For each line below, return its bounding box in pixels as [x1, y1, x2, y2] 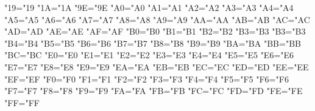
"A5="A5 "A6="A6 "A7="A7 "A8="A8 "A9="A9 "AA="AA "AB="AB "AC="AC [4, 13, 310, 25]
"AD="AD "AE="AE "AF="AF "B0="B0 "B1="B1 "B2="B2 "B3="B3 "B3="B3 [4, 25, 306, 38]
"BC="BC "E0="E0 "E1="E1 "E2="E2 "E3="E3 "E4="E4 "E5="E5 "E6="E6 [4, 49, 294, 61]
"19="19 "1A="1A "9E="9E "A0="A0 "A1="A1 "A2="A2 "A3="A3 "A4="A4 [4, 1, 294, 13]
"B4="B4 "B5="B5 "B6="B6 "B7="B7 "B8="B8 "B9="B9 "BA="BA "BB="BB [4, 36, 301, 49]
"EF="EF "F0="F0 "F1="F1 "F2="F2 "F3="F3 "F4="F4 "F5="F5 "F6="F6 [4, 72, 289, 85]
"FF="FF [4, 96, 40, 109]
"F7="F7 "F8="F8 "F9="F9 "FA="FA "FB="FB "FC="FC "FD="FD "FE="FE [4, 84, 303, 97]
